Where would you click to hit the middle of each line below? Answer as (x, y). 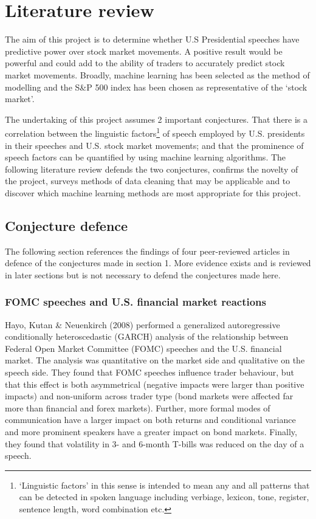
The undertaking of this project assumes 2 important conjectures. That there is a (156, 119)
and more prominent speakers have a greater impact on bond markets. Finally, (151, 432)
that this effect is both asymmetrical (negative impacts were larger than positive (155, 384)
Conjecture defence (67, 225)
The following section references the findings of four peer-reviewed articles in (147, 251)
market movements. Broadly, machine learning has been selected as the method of (157, 74)
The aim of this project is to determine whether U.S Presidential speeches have (152, 39)
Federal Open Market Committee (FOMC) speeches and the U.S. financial (143, 348)
